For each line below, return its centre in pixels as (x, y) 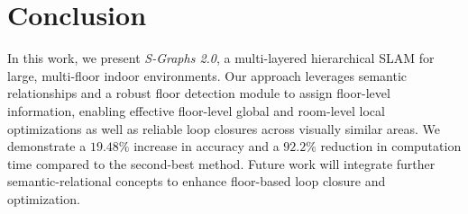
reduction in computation (391, 146)
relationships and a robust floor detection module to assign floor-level (199, 93)
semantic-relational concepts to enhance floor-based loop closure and (197, 181)
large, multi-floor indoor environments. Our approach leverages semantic (207, 75)
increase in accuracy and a (206, 146)
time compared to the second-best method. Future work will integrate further (221, 163)
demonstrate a (47, 146)
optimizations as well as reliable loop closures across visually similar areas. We (224, 128)
